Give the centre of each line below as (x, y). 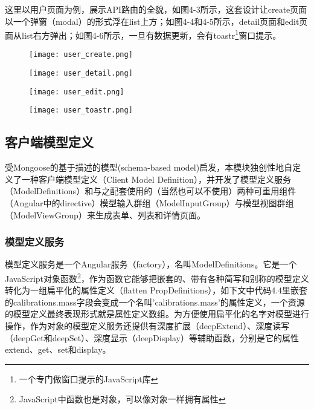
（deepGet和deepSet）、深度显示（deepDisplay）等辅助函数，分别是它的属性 (152, 337)
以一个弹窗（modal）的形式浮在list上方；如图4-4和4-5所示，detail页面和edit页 (156, 21)
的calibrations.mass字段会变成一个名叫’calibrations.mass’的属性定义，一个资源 (155, 302)
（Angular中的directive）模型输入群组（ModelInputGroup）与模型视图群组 (149, 203)
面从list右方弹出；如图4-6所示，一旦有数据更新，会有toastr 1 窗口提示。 (143, 34)
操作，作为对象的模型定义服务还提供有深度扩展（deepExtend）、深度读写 (147, 326)
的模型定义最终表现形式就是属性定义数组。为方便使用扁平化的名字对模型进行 (157, 314)
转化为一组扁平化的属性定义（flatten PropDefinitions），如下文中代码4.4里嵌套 (156, 290)
